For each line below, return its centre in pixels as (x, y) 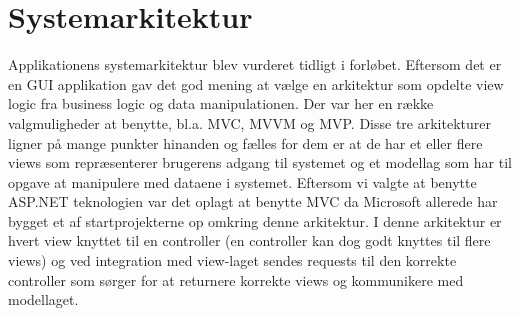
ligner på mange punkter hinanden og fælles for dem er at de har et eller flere (245, 142)
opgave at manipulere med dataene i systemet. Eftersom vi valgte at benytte (242, 181)
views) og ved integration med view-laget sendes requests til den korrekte (232, 260)
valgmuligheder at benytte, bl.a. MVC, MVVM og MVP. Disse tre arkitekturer (249, 122)
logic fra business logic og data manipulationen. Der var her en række (221, 103)
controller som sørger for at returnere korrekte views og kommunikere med (236, 279)
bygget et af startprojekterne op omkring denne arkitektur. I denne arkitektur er (255, 220)
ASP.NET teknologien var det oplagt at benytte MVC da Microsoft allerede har (253, 201)
